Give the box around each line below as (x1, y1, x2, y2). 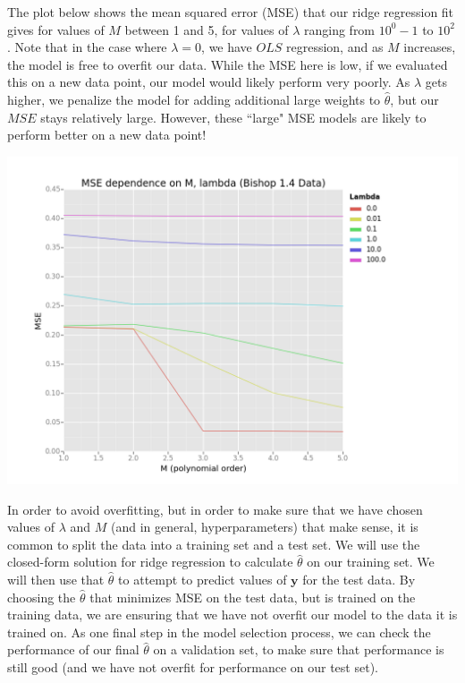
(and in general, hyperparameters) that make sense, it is (110, 517, 418, 536)
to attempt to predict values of (118, 569, 287, 588)
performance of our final (7, 640, 139, 659)
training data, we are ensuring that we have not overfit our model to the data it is (7, 605, 458, 624)
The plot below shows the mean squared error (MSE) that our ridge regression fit (7, 3, 454, 21)
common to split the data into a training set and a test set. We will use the (7, 534, 420, 553)
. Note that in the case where (7, 38, 167, 56)
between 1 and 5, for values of (124, 20, 289, 38)
